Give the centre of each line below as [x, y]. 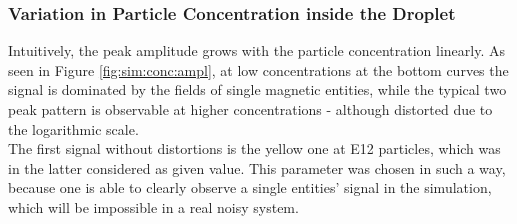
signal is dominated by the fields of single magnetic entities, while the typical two [257, 89]
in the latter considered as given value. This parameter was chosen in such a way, [257, 167]
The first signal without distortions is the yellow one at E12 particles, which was [254, 148]
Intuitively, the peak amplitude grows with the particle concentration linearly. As [256, 50]
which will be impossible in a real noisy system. [153, 206]
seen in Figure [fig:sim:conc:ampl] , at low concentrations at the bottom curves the [258, 69]
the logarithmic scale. [73, 128]
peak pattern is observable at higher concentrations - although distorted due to [250, 109]
